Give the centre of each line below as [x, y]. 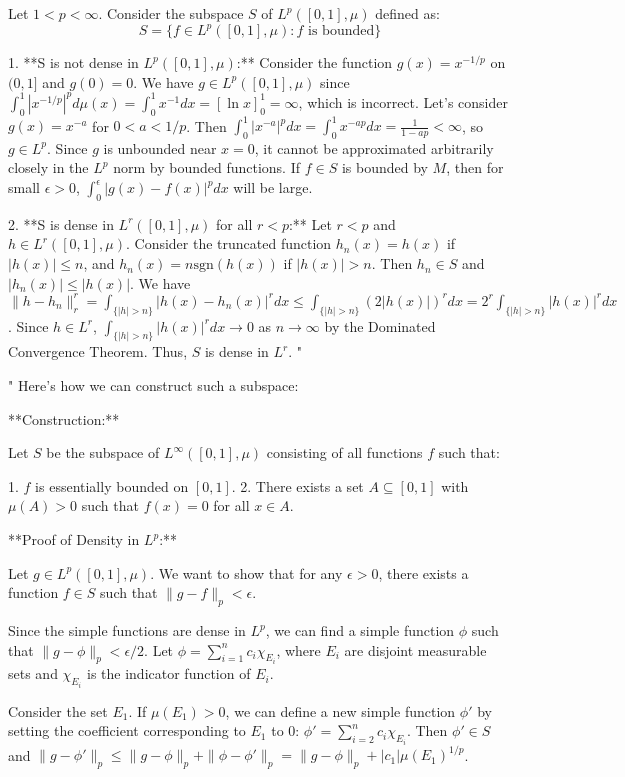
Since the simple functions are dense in [127, 630]
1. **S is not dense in [73, 62]
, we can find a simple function [360, 630]
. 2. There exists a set [297, 485]
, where [298, 649]
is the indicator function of [169, 673]
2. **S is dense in [61, 223]
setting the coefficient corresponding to [127, 730]
